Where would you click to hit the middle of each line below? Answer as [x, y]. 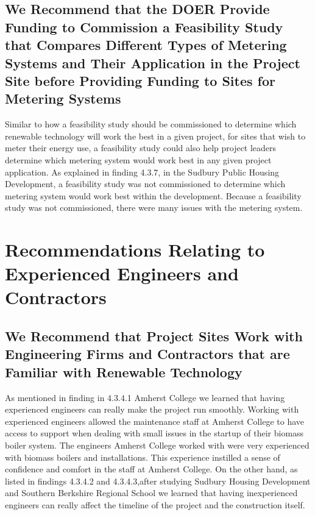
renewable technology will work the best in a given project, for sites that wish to [155, 136]
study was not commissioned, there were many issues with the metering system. [154, 208]
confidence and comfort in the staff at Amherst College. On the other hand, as [151, 469]
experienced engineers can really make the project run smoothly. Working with [152, 409]
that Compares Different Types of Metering [146, 45]
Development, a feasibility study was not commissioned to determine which [145, 184]
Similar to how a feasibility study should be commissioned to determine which [151, 124]
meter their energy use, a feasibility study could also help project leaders [141, 148]
